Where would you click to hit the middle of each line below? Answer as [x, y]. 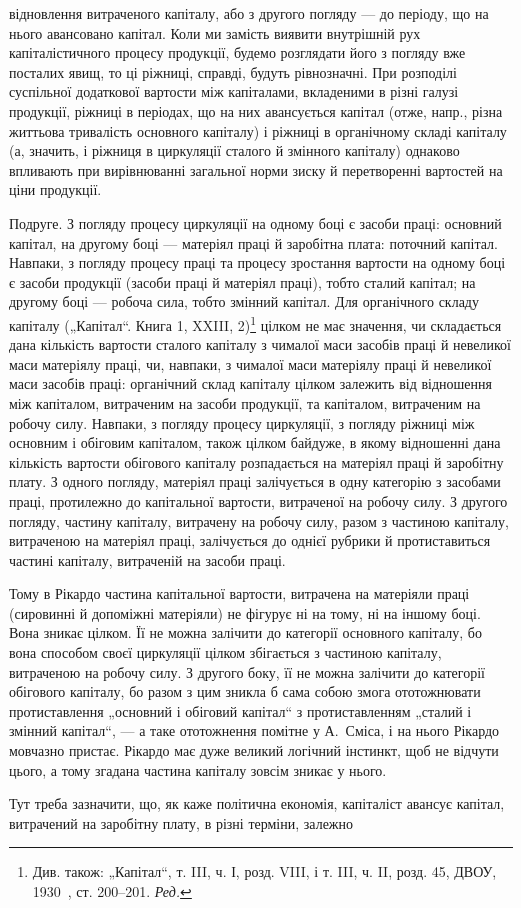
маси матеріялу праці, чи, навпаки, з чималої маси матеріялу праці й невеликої [250, 363]
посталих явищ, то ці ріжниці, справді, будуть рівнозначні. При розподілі [233, 71]
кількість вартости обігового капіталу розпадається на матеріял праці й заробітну [256, 461]
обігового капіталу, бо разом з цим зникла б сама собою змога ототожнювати [245, 691]
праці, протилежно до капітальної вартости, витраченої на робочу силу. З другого [258, 500]
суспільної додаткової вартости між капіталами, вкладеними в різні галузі [234, 91]
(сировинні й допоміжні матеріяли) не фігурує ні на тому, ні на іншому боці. [245, 612]
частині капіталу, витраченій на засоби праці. [147, 559]
